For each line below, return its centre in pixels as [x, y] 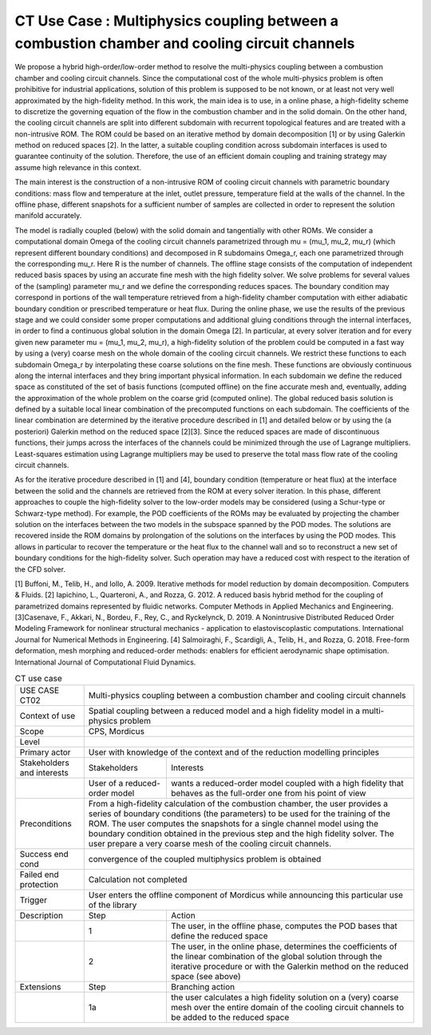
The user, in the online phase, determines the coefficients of [284, 946]
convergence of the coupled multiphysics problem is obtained [205, 859]
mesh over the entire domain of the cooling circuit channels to [288, 1008]
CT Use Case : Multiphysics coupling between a [177, 21]
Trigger [34, 900]
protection [39, 885]
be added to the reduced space [230, 1017]
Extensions [40, 987]
